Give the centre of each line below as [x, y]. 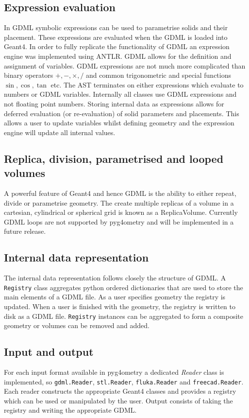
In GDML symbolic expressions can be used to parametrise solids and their [116, 27]
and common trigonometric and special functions [158, 75]
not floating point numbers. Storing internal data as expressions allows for [114, 103]
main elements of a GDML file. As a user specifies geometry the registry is [115, 297]
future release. [25, 231]
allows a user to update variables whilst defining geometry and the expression [119, 123]
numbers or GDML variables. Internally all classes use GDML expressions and [120, 94]
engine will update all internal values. [60, 132]
